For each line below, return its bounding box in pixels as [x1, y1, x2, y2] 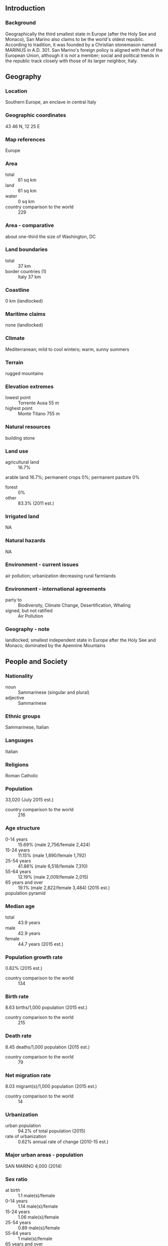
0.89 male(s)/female [18, 1225, 60, 1231]
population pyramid [5, 890, 46, 896]
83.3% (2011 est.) [18, 500, 55, 506]
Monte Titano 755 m [18, 410, 60, 417]
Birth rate [5, 993, 29, 1000]
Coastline [5, 286, 29, 293]
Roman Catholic [5, 773, 38, 778]
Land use [5, 447, 29, 455]
